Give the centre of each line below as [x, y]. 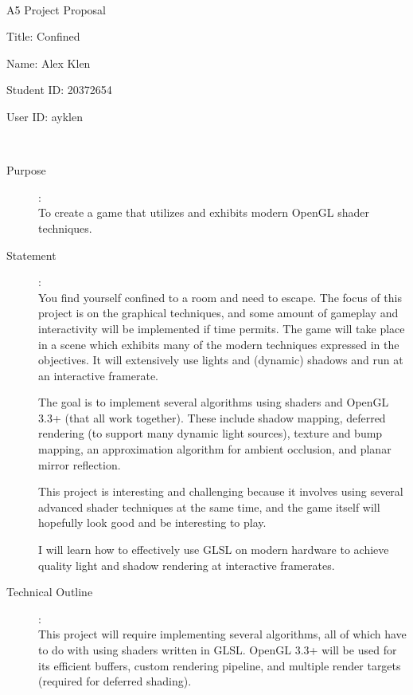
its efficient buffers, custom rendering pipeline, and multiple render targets [220, 665]
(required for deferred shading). [115, 681]
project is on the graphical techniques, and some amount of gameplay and [218, 313]
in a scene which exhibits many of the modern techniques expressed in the [219, 344]
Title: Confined [43, 36]
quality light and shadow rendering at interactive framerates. [187, 565]
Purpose [26, 170]
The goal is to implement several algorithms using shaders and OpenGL [214, 402]
